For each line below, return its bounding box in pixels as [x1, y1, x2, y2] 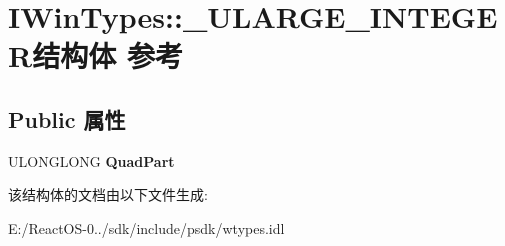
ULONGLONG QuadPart [8, 150, 175, 171]
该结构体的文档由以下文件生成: [8, 184, 208, 205]
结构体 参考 [32, 35, 183, 76]
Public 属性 [8, 103, 126, 134]
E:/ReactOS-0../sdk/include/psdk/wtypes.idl [8, 217, 285, 238]
